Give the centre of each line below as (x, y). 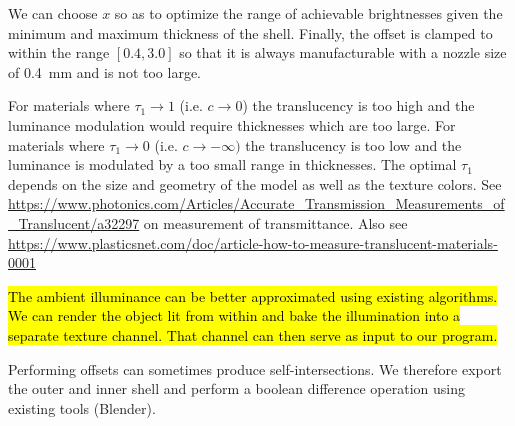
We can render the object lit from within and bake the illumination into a (234, 315)
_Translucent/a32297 (74, 222)
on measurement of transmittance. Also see (275, 222)
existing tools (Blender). (82, 407)
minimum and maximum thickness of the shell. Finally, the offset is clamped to (250, 32)
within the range (59, 52)
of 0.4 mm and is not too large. (105, 71)
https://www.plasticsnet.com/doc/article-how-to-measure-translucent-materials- (253, 242)
